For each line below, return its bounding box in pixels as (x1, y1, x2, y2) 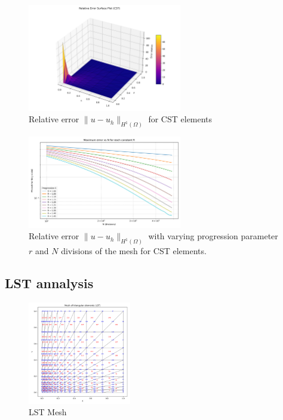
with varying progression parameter (148, 230, 278, 242)
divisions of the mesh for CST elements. (61, 245, 207, 257)
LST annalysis (5, 274, 94, 292)
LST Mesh (29, 406, 67, 418)
